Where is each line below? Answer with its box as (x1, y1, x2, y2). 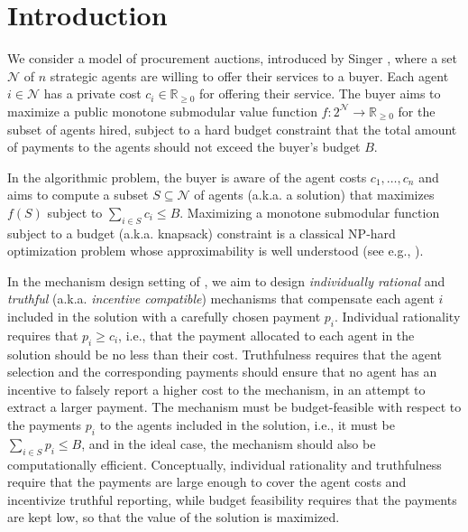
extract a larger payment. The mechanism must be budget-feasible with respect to (7, 397, 462, 416)
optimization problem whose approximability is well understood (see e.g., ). (7, 241, 424, 260)
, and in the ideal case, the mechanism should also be (81, 434, 376, 453)
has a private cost (43, 84, 142, 103)
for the (398, 101, 436, 120)
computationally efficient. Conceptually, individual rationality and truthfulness (7, 454, 442, 473)
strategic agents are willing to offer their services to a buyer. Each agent (50, 66, 449, 85)
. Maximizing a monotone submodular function (179, 202, 440, 221)
